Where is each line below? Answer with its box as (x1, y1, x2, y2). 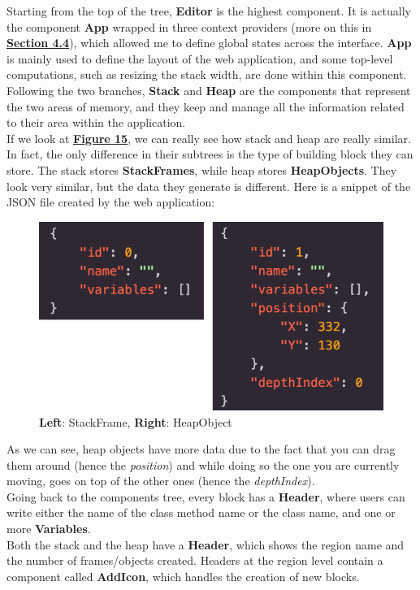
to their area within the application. (6, 114, 186, 131)
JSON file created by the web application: (6, 193, 215, 210)
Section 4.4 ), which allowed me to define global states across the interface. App (6, 34, 412, 51)
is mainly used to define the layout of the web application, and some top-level (6, 50, 393, 67)
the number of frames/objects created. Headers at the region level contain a (6, 552, 383, 569)
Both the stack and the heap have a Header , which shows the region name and (6, 536, 405, 553)
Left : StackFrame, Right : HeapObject (39, 413, 232, 430)
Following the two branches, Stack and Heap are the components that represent (6, 81, 411, 98)
